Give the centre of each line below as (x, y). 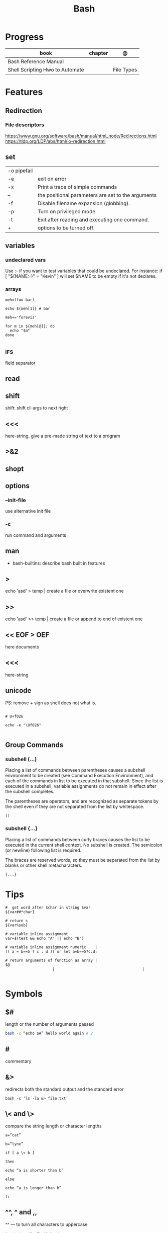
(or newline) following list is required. (43, 850)
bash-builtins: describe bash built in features (59, 563)
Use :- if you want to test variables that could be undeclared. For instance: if (84, 271)
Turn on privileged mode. (67, 211)
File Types (125, 69)
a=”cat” (13, 1135)
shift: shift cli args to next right (37, 408)
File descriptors (25, 125)
